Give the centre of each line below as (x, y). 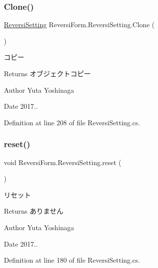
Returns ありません (34, 211)
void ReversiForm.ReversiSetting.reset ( (63, 162)
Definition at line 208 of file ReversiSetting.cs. (72, 122)
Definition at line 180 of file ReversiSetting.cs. (72, 260)
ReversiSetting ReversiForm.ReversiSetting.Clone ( (79, 25)
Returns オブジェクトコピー (47, 73)
